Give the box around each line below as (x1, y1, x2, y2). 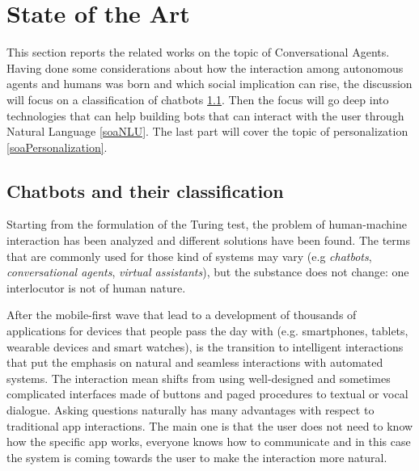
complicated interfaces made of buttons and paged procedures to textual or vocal (6, 385, 408, 402)
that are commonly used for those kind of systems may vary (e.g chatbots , (6, 247, 372, 264)
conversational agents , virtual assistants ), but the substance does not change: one (6, 263, 409, 280)
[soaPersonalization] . (6, 138, 108, 155)
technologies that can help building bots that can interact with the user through (6, 107, 404, 124)
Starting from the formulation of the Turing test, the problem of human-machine (6, 216, 407, 233)
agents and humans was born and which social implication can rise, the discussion (6, 75, 413, 92)
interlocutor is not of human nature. (6, 279, 186, 296)
